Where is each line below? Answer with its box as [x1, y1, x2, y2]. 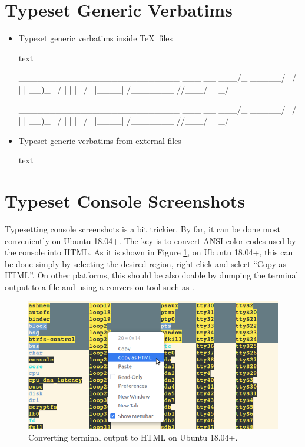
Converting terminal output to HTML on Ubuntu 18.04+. [28, 431, 238, 443]
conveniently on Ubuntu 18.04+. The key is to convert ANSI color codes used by [5, 234, 296, 246]
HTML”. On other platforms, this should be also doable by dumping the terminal [5, 269, 299, 281]
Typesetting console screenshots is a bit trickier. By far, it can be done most [5, 223, 280, 235]
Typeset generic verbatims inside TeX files [18, 32, 173, 44]
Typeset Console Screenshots [5, 189, 246, 213]
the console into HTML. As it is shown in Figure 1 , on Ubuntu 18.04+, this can [5, 246, 293, 258]
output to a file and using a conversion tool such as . [5, 280, 194, 292]
